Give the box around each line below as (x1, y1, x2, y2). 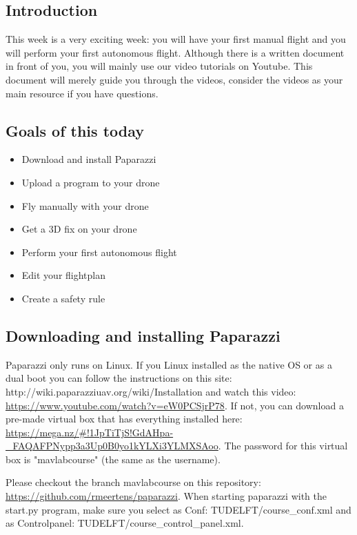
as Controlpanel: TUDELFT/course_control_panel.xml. (6, 516, 244, 530)
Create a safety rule (21, 291, 105, 305)
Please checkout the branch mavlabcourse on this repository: (6, 475, 261, 489)
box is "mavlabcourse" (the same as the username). (6, 451, 221, 466)
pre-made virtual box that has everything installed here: (6, 411, 243, 426)
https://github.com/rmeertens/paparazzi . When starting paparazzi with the (6, 489, 327, 503)
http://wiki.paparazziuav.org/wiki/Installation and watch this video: (6, 384, 296, 398)
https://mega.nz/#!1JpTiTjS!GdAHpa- (6, 425, 174, 439)
